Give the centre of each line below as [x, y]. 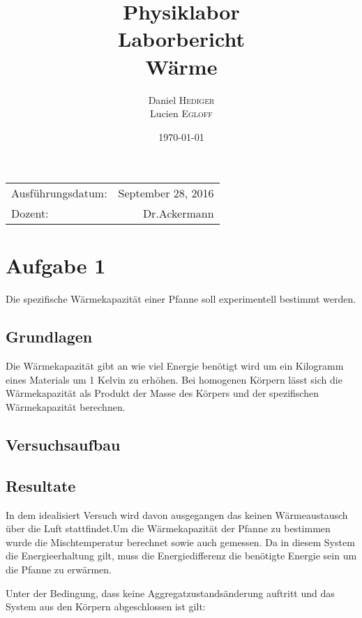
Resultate [41, 485]
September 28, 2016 [166, 193]
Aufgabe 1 [56, 265]
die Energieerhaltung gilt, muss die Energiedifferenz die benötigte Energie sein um [181, 556]
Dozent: [30, 213]
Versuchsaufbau [63, 444]
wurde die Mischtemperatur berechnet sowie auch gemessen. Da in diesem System [180, 542]
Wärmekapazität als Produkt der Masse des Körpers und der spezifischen [162, 393]
